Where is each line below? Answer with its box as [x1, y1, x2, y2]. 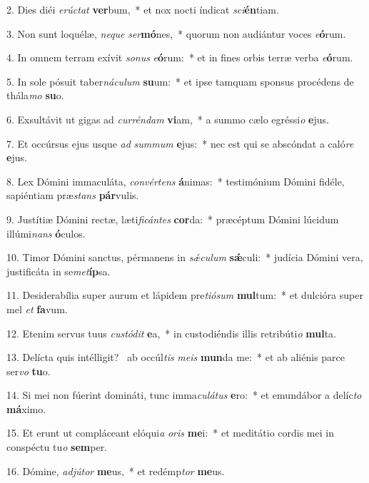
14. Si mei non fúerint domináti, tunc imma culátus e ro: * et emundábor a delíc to [6, 387, 362, 402]
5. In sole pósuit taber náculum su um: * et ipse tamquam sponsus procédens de [6, 73, 354, 88]
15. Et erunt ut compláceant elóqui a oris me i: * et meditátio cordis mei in [6, 425, 334, 440]
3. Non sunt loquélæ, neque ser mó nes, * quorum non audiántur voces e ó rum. [6, 26, 346, 41]
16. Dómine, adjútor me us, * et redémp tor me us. [6, 463, 225, 478]
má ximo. [6, 401, 46, 416]
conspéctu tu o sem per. [6, 439, 108, 454]
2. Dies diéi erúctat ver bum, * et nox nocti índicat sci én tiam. [6, 2, 279, 16]
